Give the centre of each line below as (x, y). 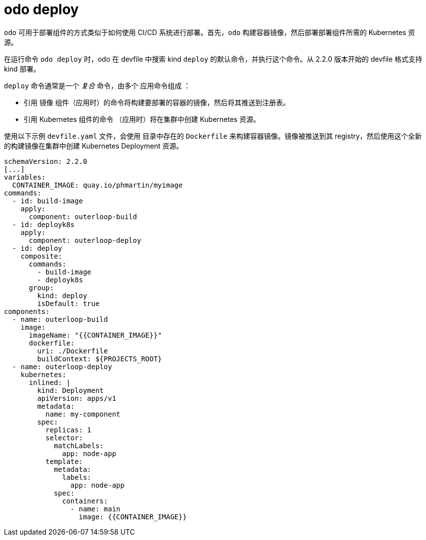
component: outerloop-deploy (85, 240)
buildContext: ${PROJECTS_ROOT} (100, 359)
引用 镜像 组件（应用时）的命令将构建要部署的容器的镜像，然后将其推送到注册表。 (157, 102)
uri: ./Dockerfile (72, 351)
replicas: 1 (69, 430)
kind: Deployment (71, 390)
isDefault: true (68, 303)
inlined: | (50, 382)
